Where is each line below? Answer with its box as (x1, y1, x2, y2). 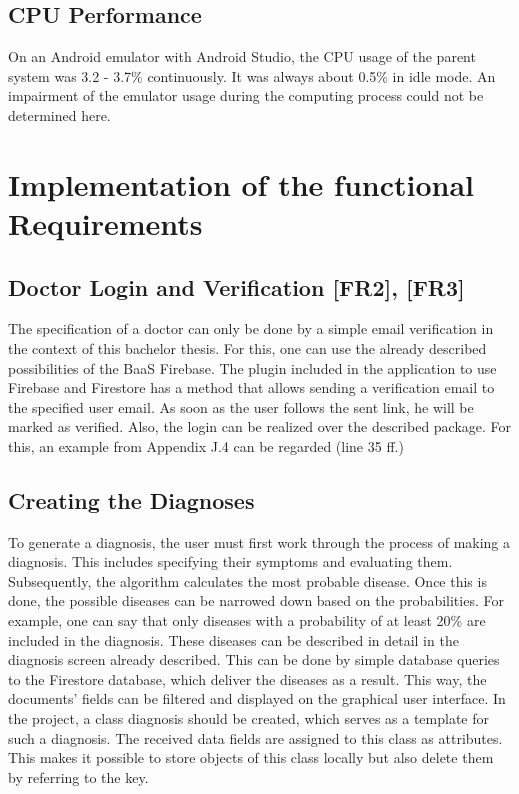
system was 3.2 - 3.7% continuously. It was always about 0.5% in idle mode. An (8, 65, 496, 86)
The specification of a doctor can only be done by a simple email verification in (8, 318, 494, 339)
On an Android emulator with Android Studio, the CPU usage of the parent (8, 46, 476, 67)
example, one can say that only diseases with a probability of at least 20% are (8, 610, 486, 631)
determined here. (8, 104, 111, 125)
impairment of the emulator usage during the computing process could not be (8, 85, 484, 106)
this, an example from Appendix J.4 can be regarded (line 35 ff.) (8, 435, 404, 456)
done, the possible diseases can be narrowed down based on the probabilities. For (8, 590, 504, 611)
